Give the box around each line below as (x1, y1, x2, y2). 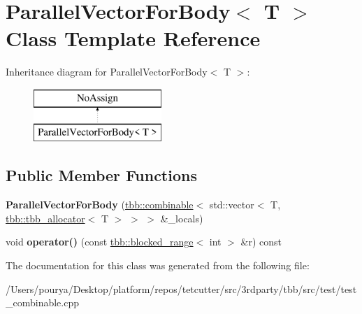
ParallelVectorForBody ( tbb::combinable (6, 197, 194, 212)
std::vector (209, 197, 254, 212)
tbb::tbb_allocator (6, 210, 85, 225)
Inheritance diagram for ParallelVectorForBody (6, 64, 208, 79)
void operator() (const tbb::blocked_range (6, 234, 194, 249)
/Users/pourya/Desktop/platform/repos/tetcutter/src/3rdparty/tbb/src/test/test (6, 281, 357, 296)
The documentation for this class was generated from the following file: (6, 258, 310, 273)
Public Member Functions (6, 164, 197, 186)
